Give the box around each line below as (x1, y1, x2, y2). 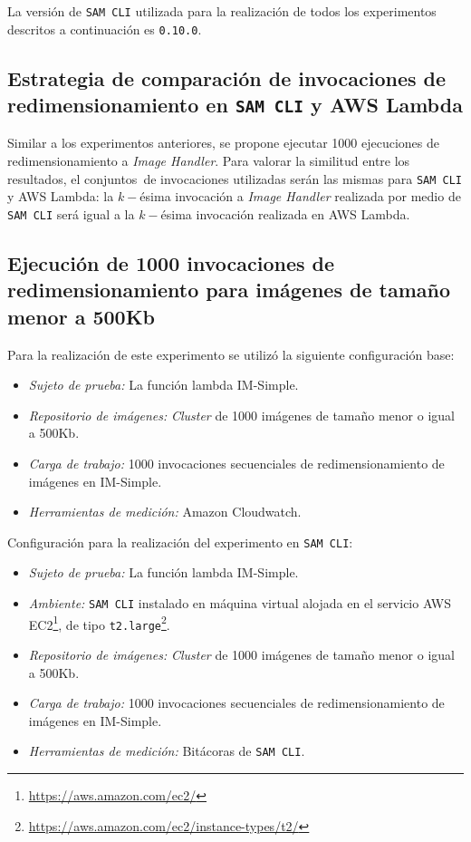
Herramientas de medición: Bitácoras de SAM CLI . (28, 741, 305, 760)
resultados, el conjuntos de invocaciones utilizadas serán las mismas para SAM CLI (7, 169, 463, 188)
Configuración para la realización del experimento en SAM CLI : (7, 532, 353, 551)
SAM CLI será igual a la (7, 204, 135, 223)
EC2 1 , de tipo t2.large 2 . (28, 612, 170, 634)
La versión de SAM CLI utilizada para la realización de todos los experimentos (7, 2, 437, 20)
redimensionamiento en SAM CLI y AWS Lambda (7, 91, 463, 119)
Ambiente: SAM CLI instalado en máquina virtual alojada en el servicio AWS (28, 593, 452, 612)
